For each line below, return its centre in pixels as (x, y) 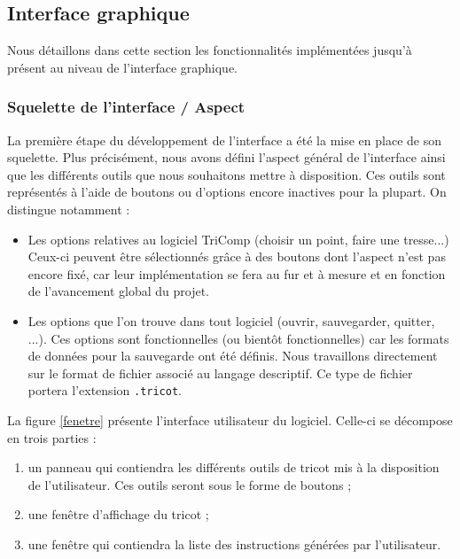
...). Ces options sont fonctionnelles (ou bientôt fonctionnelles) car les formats (238, 338)
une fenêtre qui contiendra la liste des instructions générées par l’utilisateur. (234, 543)
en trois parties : (52, 437)
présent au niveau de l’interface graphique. (122, 67)
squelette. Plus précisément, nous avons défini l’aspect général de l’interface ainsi (226, 157)
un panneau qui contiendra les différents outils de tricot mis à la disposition (234, 467)
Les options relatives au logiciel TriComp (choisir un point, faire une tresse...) (238, 239)
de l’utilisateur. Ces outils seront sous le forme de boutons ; (190, 484)
